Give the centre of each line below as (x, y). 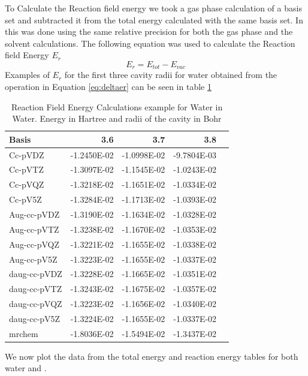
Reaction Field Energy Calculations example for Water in (117, 106)
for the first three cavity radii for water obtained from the (171, 75)
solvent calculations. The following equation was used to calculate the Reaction (150, 43)
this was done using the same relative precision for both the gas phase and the (149, 31)
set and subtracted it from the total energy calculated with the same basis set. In (154, 19)
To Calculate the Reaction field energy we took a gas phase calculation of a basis (153, 8)
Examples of (27, 75)
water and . (26, 368)
